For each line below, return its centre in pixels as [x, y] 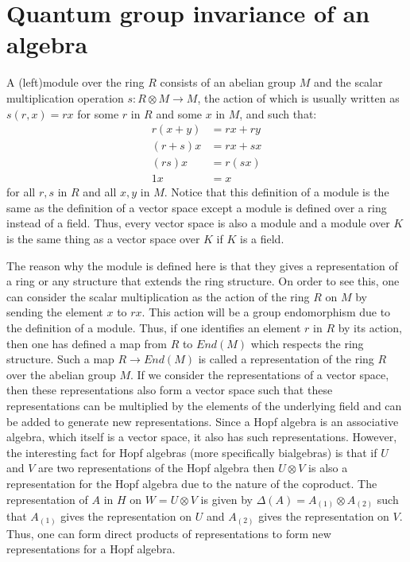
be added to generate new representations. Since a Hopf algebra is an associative [203, 421]
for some [98, 113]
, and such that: [278, 113]
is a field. [262, 238]
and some [179, 113]
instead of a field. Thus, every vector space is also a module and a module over [198, 223]
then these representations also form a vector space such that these [170, 390]
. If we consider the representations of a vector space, [260, 374]
